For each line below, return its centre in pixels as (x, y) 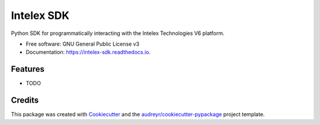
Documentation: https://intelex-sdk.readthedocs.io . (88, 52)
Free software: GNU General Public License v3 (83, 44)
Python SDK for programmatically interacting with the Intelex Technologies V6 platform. (118, 33)
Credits (25, 100)
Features (28, 69)
